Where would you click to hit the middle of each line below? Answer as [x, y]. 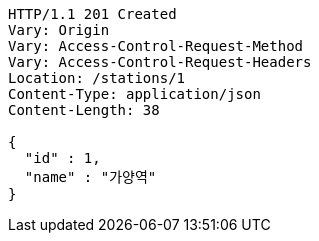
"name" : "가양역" [90, 177]
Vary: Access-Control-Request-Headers [160, 62]
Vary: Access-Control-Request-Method [156, 46]
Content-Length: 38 [84, 110]
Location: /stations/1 [97, 78]
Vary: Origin [59, 30]
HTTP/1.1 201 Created [92, 14]
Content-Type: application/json [134, 94]
